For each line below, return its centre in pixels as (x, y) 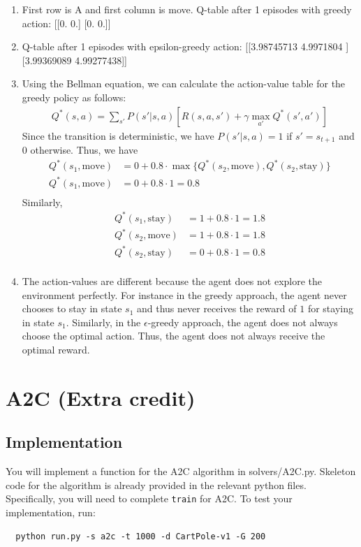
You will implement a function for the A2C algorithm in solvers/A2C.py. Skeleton (181, 471)
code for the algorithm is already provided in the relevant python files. (156, 484)
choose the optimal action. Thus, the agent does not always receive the (174, 336)
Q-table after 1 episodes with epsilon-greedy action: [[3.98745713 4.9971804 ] (185, 46)
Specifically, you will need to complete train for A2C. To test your (149, 498)
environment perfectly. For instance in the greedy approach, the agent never (184, 294)
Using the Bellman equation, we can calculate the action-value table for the (184, 83)
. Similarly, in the (103, 322)
